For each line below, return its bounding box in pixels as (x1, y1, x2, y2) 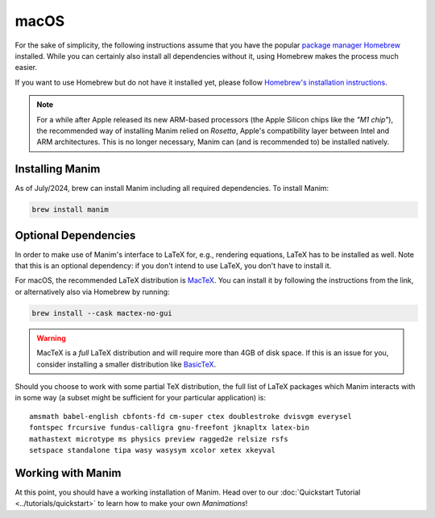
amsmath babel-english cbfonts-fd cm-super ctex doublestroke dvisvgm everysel (29, 412, 352, 421)
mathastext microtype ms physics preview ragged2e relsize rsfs (29, 434, 289, 443)
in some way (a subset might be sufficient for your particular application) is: (14, 393, 266, 403)
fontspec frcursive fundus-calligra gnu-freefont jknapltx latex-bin (29, 423, 310, 433)
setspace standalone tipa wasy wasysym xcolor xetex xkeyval (29, 445, 275, 454)
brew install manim (31, 205, 109, 214)
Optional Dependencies (14, 228, 136, 242)
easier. (14, 63, 38, 73)
